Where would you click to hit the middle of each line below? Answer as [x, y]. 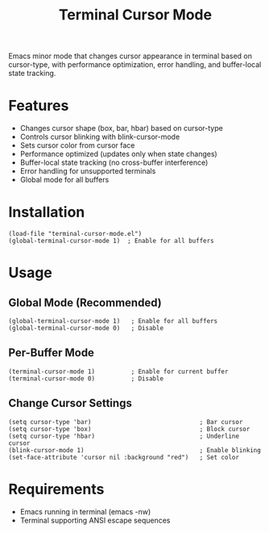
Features [39, 106]
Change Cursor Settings [70, 403]
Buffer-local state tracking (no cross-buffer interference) [114, 162]
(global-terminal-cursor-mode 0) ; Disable [86, 329]
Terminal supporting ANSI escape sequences [95, 520]
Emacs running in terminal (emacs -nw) [85, 511]
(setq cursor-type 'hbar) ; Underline [124, 436]
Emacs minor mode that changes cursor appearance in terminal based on [130, 56]
